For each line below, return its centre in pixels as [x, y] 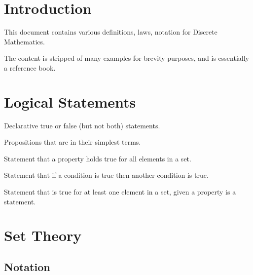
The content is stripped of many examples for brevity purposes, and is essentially [126, 58]
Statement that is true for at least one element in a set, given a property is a [120, 192]
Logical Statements [70, 101]
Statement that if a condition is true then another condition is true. [106, 175]
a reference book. [30, 67]
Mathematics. [24, 41]
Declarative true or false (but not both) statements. [82, 125]
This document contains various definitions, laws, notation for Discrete [111, 32]
